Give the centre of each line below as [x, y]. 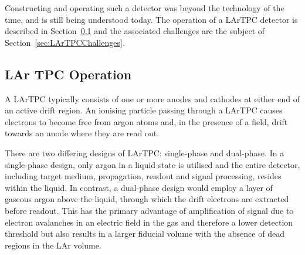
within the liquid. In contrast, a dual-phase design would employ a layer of [139, 187]
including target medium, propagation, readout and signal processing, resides [143, 176]
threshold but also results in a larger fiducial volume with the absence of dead [145, 234]
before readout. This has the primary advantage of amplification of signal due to [149, 210]
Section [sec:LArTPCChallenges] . [65, 42]
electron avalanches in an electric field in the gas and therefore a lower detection [149, 222]
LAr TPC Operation [68, 74]
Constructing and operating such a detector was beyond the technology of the [145, 8]
